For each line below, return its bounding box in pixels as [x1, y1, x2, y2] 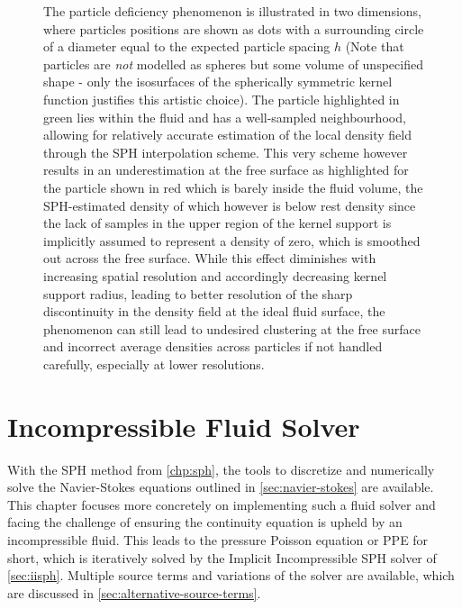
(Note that [345, 37, 404, 56]
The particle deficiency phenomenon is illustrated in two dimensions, [43, 2, 421, 20]
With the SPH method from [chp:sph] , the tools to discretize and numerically [7, 459, 435, 478]
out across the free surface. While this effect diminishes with [43, 249, 376, 268]
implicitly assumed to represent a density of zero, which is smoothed [43, 231, 421, 250]
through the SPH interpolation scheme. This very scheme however [43, 142, 408, 161]
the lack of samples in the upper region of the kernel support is [43, 214, 392, 232]
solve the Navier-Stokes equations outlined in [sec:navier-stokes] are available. [7, 477, 434, 496]
